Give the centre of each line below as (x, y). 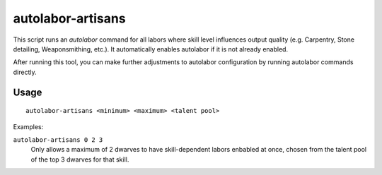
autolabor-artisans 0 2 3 (58, 140)
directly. (25, 72)
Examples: (28, 126)
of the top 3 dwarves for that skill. (80, 159)
